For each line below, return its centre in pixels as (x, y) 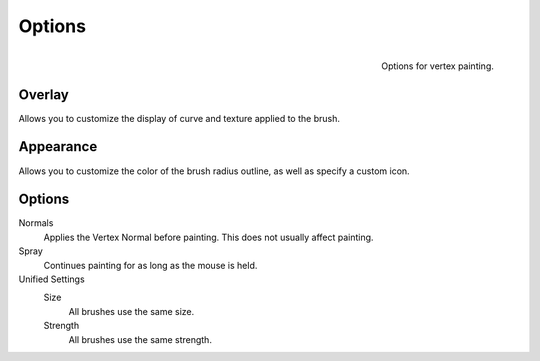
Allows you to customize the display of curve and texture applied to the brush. (179, 118)
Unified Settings (51, 279)
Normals (36, 223)
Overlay (43, 94)
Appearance (58, 146)
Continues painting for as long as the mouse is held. (150, 265)
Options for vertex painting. (437, 66)
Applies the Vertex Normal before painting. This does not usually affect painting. (208, 237)
